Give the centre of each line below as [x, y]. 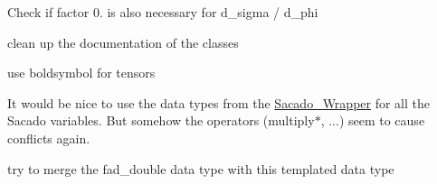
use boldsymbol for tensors [81, 73]
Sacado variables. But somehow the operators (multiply [161, 120]
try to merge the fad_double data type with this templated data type [201, 168]
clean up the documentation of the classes [123, 42]
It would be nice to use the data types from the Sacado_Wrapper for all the [219, 102]
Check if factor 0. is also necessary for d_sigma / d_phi [163, 12]
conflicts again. [49, 138]
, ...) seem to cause [373, 120]
